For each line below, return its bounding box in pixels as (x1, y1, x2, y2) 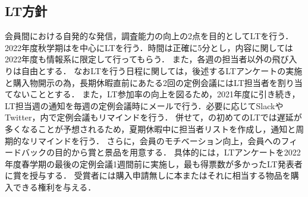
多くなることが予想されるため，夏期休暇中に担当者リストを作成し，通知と (5, 122, 296, 135)
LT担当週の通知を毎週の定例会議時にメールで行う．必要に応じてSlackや (5, 99, 284, 112)
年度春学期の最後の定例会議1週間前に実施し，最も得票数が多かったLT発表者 (5, 157, 303, 170)
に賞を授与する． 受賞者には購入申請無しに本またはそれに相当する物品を (5, 169, 291, 182)
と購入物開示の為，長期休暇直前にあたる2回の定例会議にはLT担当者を (5, 76, 278, 88)
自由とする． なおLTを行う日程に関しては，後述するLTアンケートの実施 (21, 64, 303, 77)
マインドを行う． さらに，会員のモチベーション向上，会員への (37, 134, 281, 147)
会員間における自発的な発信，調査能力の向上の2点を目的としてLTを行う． (5, 30, 294, 42)
